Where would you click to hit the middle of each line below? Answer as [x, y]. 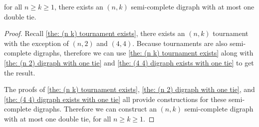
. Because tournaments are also [180, 43]
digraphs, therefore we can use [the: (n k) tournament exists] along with [143, 53]
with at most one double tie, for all [58, 118]
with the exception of [36, 43]
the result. [20, 72]
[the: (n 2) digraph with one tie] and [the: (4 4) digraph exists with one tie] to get [129, 62]
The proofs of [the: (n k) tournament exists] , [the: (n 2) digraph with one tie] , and [129, 89]
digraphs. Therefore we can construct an [95, 109]
